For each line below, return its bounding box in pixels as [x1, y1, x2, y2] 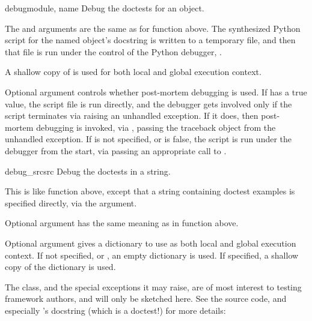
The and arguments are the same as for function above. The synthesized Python [5, 22, 301, 34]
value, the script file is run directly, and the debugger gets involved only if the [5, 97, 292, 110]
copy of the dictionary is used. [5, 260, 116, 273]
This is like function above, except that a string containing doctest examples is [5, 185, 295, 197]
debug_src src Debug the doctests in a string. [5, 164, 171, 177]
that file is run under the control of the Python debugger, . [5, 45, 222, 58]
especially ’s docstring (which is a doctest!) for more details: [5, 304, 226, 316]
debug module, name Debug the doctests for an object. [5, 2, 204, 14]
